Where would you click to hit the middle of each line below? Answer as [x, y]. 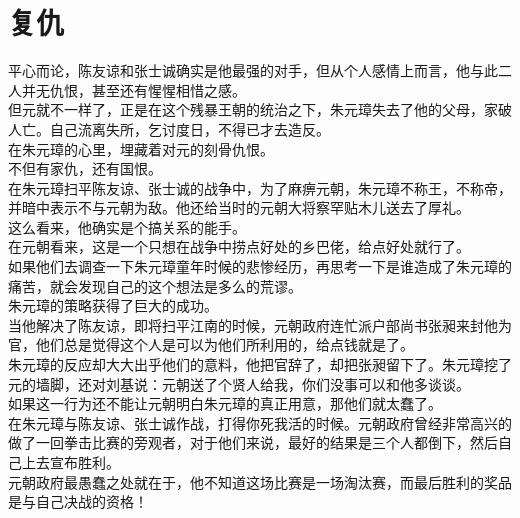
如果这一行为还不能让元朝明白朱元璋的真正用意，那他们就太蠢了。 [225, 403]
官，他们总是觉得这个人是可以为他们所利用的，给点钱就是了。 [211, 344]
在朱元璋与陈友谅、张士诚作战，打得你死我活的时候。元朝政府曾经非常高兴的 [260, 422]
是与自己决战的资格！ [78, 501]
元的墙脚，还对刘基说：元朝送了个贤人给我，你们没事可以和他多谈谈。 [239, 383]
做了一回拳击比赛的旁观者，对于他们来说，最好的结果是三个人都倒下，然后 [253, 442]
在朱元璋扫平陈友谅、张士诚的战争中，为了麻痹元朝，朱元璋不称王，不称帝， [260, 187]
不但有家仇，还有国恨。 [85, 168]
